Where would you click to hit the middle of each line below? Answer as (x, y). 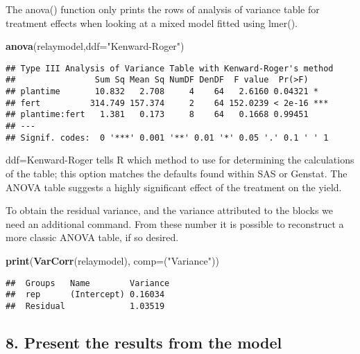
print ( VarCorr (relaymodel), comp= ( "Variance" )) (112, 260)
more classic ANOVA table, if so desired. (92, 237)
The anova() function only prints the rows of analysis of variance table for (163, 9)
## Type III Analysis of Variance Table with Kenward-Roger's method (170, 68)
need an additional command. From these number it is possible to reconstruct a (175, 223)
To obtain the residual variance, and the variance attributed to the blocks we (170, 210)
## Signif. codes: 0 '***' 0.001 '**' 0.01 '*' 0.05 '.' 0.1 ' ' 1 (167, 138)
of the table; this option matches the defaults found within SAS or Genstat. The (177, 173)
